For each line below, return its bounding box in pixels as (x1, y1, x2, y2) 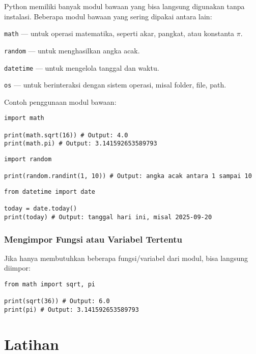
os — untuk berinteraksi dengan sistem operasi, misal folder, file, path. (4, 79, 226, 90)
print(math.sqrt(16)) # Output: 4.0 (4, 131, 128, 139)
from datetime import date (4, 188, 95, 195)
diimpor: (4, 262, 31, 273)
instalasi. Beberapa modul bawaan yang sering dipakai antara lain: (4, 11, 212, 21)
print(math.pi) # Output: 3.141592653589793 (4, 140, 157, 147)
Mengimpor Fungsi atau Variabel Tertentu (4, 232, 182, 245)
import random (4, 156, 52, 163)
